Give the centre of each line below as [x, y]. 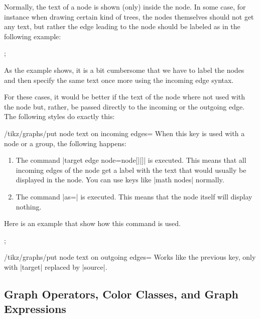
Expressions [35, 309]
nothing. [29, 206]
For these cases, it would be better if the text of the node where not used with [125, 97]
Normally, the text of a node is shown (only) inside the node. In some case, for [125, 7]
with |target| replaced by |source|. [56, 267]
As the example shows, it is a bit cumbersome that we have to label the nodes [124, 70]
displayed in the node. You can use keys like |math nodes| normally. [120, 180]
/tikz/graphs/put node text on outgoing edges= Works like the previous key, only [130, 257]
